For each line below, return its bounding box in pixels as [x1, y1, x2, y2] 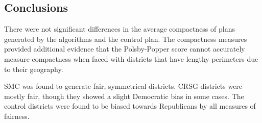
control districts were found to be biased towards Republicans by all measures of [4, 101, 256, 111]
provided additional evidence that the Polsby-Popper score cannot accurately [4, 43, 245, 54]
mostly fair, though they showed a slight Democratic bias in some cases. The [4, 90, 244, 101]
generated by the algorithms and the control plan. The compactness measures [4, 33, 247, 44]
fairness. [4, 110, 30, 121]
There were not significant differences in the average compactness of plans [4, 23, 235, 34]
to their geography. [4, 63, 63, 74]
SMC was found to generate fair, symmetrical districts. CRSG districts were [4, 81, 243, 91]
